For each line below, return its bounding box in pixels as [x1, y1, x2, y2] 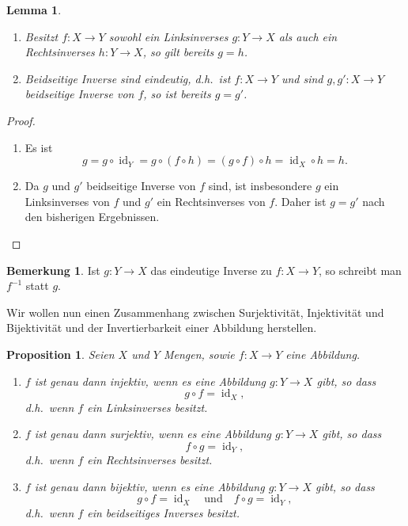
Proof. [6, 112, 36, 128]
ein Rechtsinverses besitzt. [87, 452, 213, 468]
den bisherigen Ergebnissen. [25, 208, 160, 225]
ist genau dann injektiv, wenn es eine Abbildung [34, 372, 266, 389]
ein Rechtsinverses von [157, 192, 266, 209]
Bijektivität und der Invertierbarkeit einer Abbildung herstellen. [6, 319, 317, 336]
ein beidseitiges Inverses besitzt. [87, 504, 240, 520]
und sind [281, 70, 323, 86]
